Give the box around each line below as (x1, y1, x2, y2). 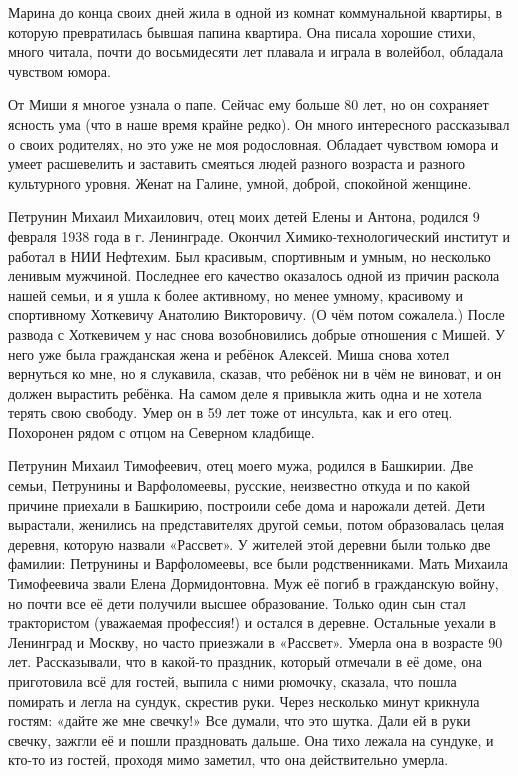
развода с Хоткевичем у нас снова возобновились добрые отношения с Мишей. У (8, 323, 505, 344)
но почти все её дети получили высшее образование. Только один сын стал (8, 592, 466, 613)
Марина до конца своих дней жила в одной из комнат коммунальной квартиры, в (8, 2, 503, 22)
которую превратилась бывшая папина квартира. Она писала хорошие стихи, (8, 21, 476, 42)
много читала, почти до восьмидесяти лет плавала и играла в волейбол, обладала (8, 41, 504, 62)
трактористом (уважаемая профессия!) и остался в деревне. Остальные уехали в (8, 612, 496, 633)
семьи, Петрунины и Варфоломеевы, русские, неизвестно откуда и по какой (8, 475, 470, 496)
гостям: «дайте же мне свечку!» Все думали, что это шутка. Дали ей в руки (8, 710, 471, 731)
